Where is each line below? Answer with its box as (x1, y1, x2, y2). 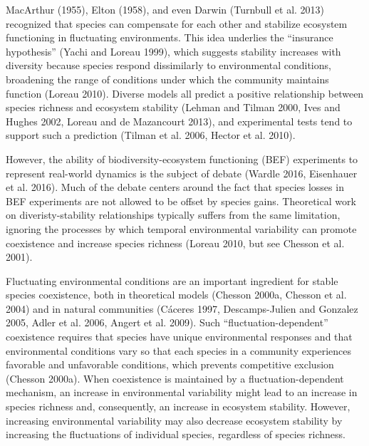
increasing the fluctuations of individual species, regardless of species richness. (6, 427, 345, 442)
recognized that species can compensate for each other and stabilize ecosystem (6, 16, 348, 31)
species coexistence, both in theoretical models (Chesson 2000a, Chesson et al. (6, 287, 347, 302)
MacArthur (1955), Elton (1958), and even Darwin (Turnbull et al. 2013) (6, 2, 325, 16)
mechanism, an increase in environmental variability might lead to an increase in (6, 385, 358, 400)
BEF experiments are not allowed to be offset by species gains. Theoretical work (6, 193, 356, 208)
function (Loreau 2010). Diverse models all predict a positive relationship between (6, 85, 364, 100)
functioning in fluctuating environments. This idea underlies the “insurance (6, 30, 333, 45)
